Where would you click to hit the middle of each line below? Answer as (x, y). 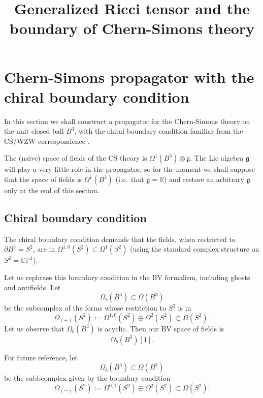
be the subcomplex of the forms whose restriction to (85, 308)
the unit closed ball (34, 131)
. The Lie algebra (217, 158)
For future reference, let (41, 357)
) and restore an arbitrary (204, 179)
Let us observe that (34, 328)
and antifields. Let (32, 287)
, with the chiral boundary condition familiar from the (159, 131)
